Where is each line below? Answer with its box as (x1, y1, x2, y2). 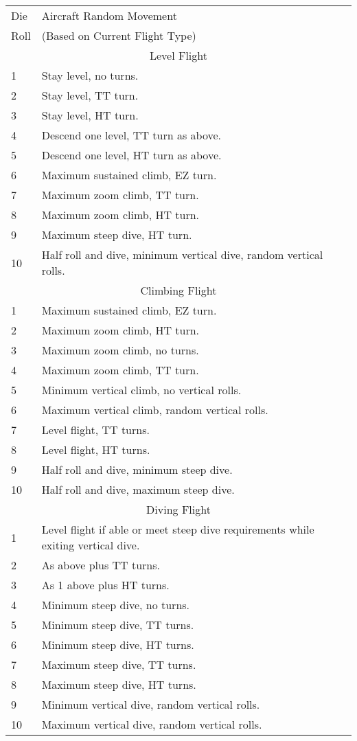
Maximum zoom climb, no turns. (41, 342, 199, 358)
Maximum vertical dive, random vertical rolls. (41, 716, 262, 732)
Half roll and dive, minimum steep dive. (41, 461, 233, 477)
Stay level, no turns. (41, 67, 139, 83)
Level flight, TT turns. (41, 422, 150, 437)
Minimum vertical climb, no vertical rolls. (41, 382, 242, 398)
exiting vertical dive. (41, 537, 140, 553)
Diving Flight (146, 501, 211, 517)
